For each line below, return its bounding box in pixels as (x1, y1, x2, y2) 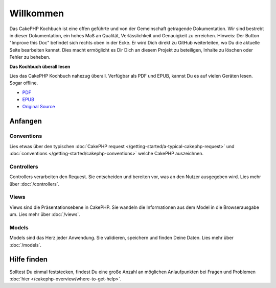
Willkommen (9, 8, 64, 19)
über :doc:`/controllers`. (9, 181, 60, 187)
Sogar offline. (9, 80, 38, 86)
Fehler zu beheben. (9, 54, 51, 60)
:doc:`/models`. (9, 242, 42, 248)
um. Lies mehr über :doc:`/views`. (9, 211, 80, 218)
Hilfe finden (9, 255, 48, 264)
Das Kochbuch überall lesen (9, 63, 71, 69)
